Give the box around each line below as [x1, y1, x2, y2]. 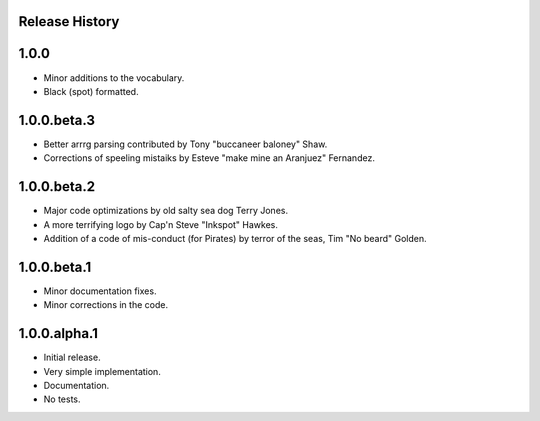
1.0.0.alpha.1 [18, 325, 99, 342]
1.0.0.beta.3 [18, 111, 95, 129]
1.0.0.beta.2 [18, 178, 95, 195]
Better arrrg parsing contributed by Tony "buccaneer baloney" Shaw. [43, 138, 328, 150]
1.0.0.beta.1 [18, 258, 92, 275]
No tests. [43, 393, 81, 405]
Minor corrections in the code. [43, 299, 169, 311]
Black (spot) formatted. [43, 85, 139, 97]
